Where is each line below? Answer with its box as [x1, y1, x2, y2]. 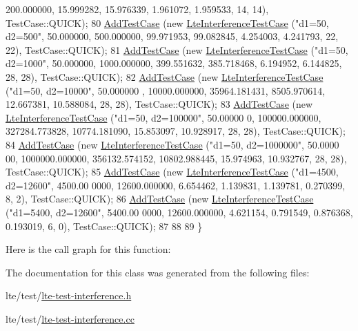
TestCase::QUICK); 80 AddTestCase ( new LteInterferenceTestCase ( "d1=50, [6, 15, 329, 30]
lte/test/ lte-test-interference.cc [6, 311, 135, 325]
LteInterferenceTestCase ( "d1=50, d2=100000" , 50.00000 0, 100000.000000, [6, 110, 321, 124]
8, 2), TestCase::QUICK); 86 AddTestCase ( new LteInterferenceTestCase [6, 191, 314, 206]
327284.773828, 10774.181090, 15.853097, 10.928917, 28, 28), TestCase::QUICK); [6, 124, 346, 138]
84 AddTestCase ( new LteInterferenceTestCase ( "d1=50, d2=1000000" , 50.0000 [6, 137, 339, 151]
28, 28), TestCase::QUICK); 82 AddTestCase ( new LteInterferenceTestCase [6, 69, 324, 84]
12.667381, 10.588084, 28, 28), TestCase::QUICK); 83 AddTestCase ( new [6, 97, 313, 111]
